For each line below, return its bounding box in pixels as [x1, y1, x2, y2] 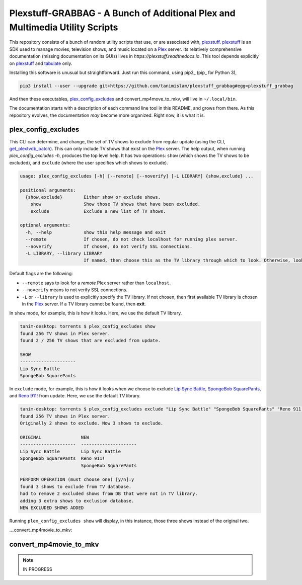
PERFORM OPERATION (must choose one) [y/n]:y [20, 477, 134, 482]
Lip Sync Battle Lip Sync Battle [20, 448, 121, 454]
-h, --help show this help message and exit [25, 229, 166, 235]
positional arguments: [20, 187, 76, 193]
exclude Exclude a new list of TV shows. [30, 208, 166, 214]
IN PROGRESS [23, 566, 52, 572]
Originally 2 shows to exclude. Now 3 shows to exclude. [20, 421, 164, 426]
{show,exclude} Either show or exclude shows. [25, 194, 161, 200]
